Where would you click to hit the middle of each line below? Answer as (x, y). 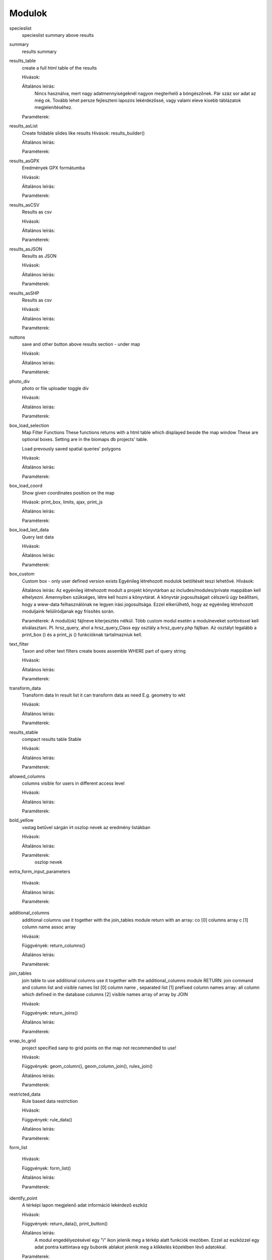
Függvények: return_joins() (50, 1013)
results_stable (24, 732)
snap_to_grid (23, 1041)
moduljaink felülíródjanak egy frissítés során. (68, 611)
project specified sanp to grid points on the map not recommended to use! (99, 1048)
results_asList (23, 126)
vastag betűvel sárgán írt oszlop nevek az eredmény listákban (86, 827)
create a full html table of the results (59, 68)
